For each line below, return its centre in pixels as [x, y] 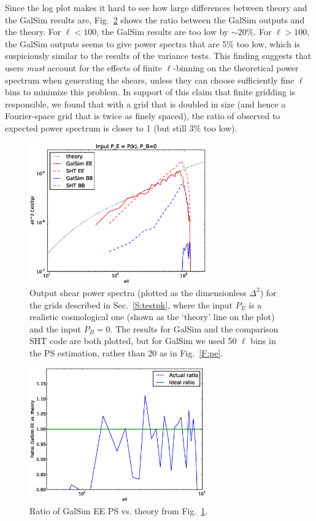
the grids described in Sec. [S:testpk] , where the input [131, 304]
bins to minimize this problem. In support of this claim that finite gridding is [150, 92]
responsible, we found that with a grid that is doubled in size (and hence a [145, 104]
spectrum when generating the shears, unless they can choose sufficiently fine [150, 80]
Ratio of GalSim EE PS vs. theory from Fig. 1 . [119, 510]
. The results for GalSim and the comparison [194, 328]
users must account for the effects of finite [83, 67]
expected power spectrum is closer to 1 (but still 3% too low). [121, 127]
